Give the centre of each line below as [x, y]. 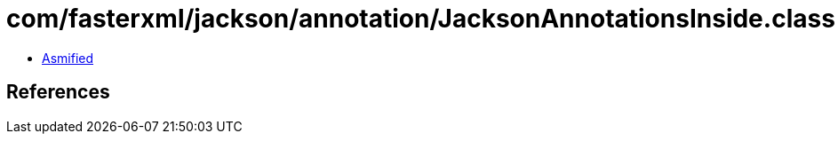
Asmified [68, 58]
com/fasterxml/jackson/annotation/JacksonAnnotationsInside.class [421, 19]
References [58, 92]
